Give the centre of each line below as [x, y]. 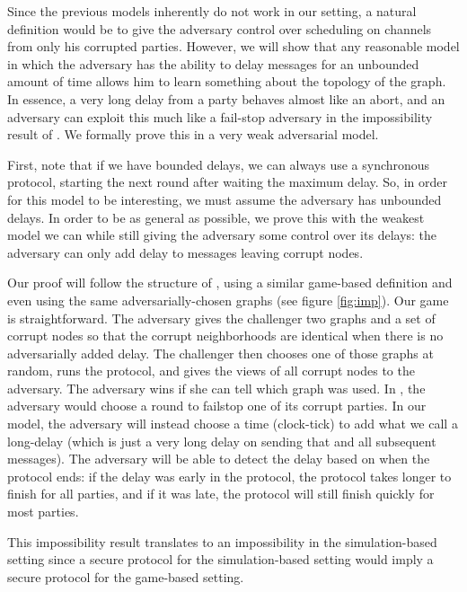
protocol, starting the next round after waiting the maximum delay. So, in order [227, 182]
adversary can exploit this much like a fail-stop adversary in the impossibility [220, 116]
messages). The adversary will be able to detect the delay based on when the [219, 459]
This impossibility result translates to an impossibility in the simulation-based [222, 541]
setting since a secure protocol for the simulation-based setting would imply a [220, 559]
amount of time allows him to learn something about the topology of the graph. [227, 81]
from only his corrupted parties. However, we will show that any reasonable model [233, 46]
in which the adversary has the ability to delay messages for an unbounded [213, 63]
